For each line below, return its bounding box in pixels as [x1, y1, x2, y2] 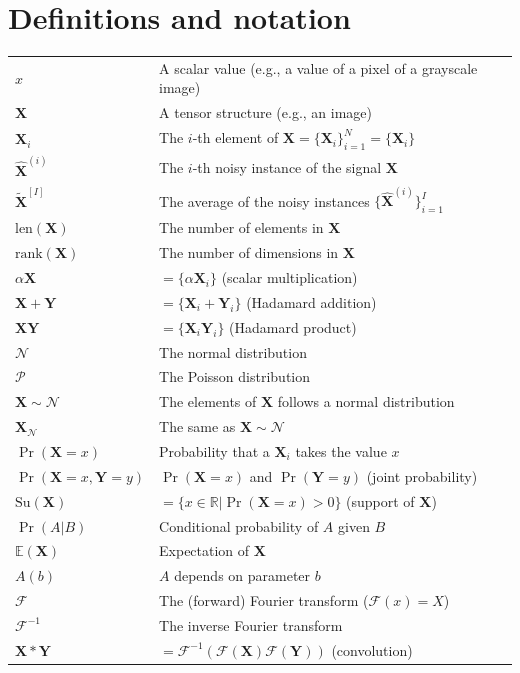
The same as [159, 416, 236, 437]
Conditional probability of [159, 515, 319, 536]
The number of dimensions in [159, 242, 339, 263]
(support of [346, 490, 415, 511]
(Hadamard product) [229, 316, 357, 337]
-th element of [192, 127, 279, 148]
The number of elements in [159, 217, 324, 238]
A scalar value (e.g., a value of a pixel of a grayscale [159, 57, 478, 78]
